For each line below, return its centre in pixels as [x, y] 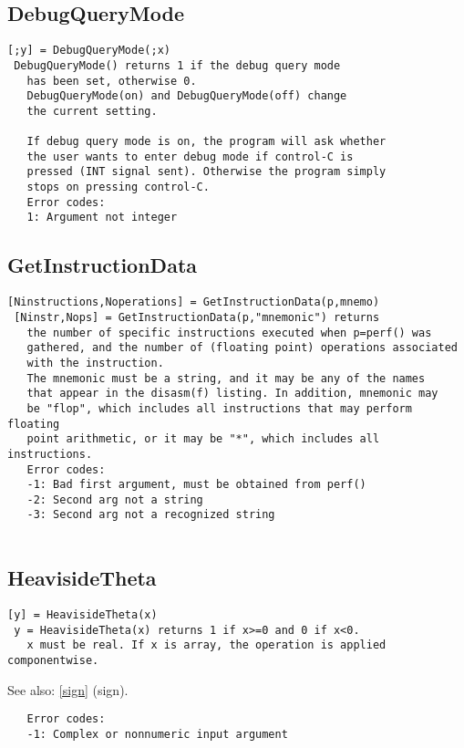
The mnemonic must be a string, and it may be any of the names [226, 378]
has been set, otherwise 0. [112, 81]
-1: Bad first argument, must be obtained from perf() [196, 485]
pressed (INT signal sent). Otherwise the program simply [206, 172]
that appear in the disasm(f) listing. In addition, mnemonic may [232, 394]
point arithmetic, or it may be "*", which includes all [203, 439]
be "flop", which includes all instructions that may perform [219, 408]
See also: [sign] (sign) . [68, 689]
